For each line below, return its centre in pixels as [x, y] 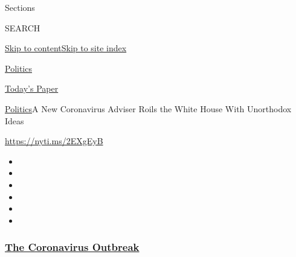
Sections [20, 7]
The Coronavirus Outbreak [72, 247]
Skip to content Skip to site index [66, 48]
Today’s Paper [32, 88]
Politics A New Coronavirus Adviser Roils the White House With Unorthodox [148, 108]
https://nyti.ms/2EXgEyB [54, 141]
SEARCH [23, 27]
